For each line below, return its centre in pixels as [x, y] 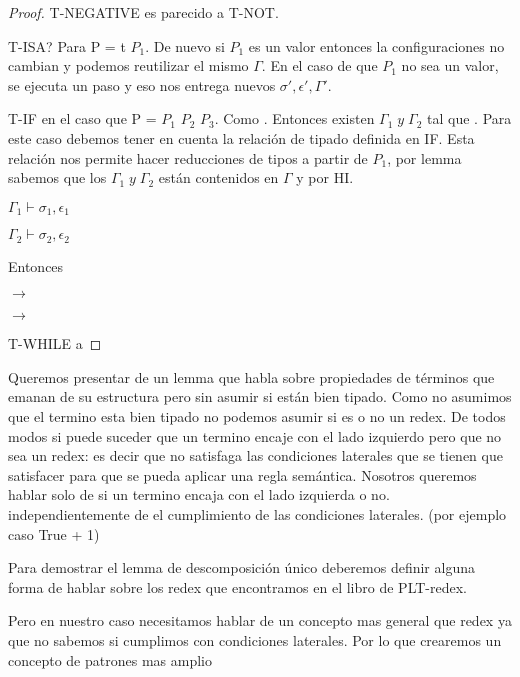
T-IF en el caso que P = [82, 118]
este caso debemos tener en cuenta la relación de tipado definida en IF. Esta [241, 137]
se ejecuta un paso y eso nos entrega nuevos [142, 84]
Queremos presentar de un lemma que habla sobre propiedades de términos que [251, 376]
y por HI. [325, 177]
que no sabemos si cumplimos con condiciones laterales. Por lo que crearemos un [255, 639]
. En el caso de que [319, 65]
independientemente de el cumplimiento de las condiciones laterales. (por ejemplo [257, 514]
